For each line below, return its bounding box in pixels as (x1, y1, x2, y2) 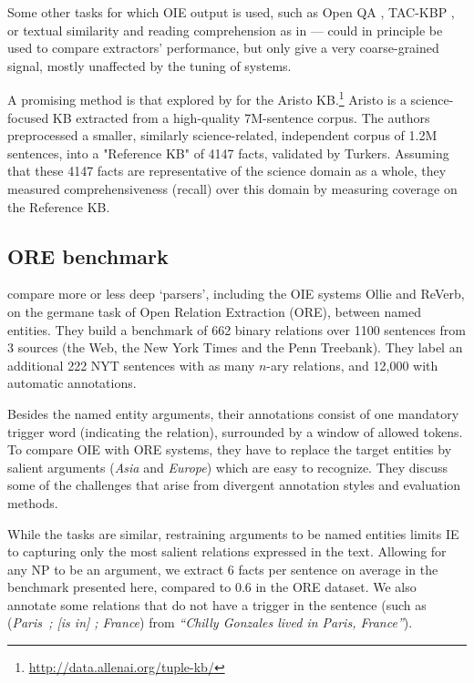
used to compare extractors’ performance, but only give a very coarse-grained (7, 38, 439, 57)
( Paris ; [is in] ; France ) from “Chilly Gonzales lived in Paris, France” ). (7, 613, 413, 632)
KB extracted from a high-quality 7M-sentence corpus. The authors (52, 107, 430, 127)
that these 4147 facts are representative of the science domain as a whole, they (7, 161, 447, 180)
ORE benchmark (7, 241, 169, 270)
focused (7, 107, 49, 127)
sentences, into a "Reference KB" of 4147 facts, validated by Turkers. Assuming (7, 143, 449, 162)
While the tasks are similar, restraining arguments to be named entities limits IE (7, 524, 459, 543)
